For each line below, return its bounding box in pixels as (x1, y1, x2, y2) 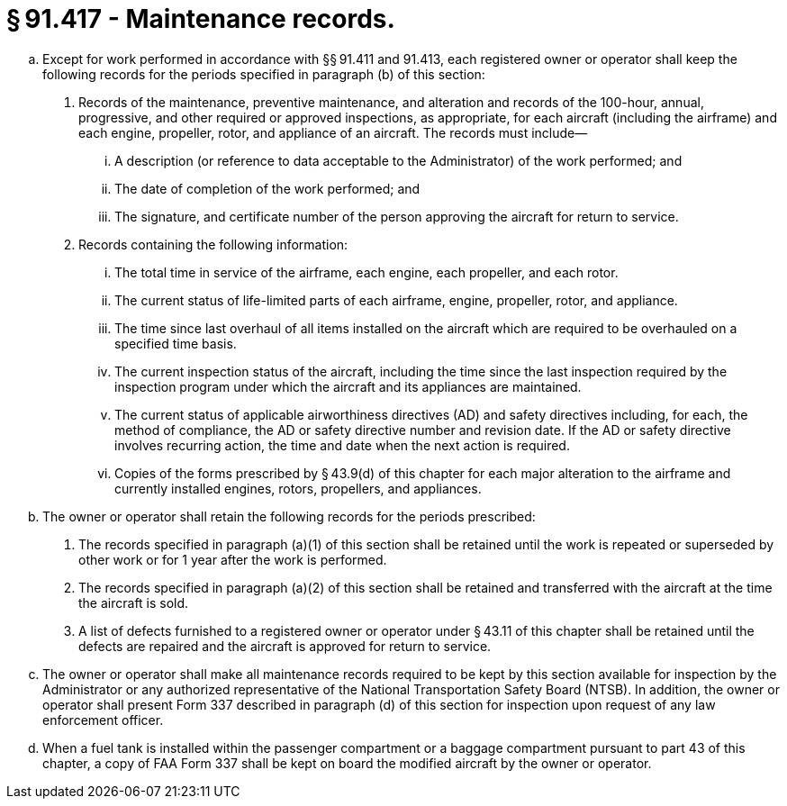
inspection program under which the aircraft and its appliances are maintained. (114, 378, 582, 394)
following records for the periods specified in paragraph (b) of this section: (42, 66, 485, 82)
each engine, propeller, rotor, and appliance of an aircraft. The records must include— (78, 124, 588, 140)
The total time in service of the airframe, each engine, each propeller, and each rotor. (114, 264, 619, 280)
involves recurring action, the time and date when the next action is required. (114, 437, 570, 453)
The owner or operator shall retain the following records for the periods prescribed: (42, 508, 536, 524)
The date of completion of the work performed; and (114, 180, 421, 196)
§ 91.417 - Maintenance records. (6, 4, 395, 34)
